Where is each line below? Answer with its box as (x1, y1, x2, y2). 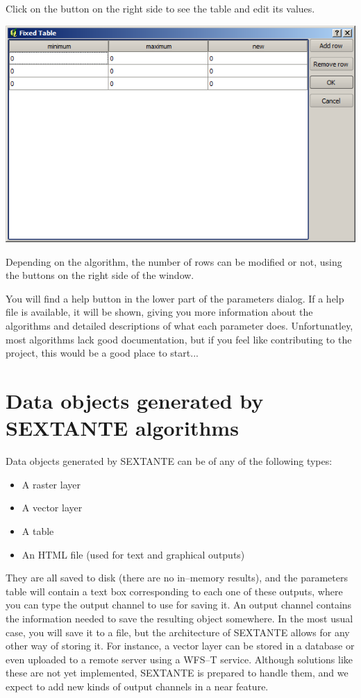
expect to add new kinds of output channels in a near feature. (6, 679, 269, 693)
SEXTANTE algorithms (6, 414, 239, 442)
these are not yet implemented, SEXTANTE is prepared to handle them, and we (6, 665, 349, 680)
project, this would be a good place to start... (6, 346, 199, 360)
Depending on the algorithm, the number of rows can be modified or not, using (6, 254, 342, 269)
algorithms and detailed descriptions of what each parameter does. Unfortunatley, (6, 318, 353, 333)
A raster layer (22, 477, 81, 491)
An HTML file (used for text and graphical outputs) (22, 547, 245, 561)
